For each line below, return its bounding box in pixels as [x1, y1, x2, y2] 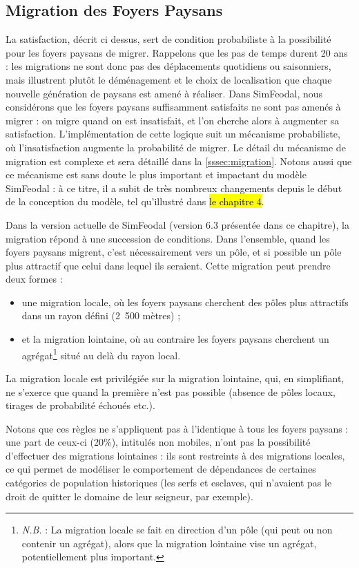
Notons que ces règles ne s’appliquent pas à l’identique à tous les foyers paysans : [6, 421, 349, 435]
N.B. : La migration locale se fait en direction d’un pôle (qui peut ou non [21, 522, 333, 537]
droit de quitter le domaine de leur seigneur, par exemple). [6, 489, 253, 503]
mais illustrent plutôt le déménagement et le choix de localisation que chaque [6, 72, 332, 86]
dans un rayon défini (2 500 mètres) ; [21, 308, 181, 323]
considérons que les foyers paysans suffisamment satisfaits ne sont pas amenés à [6, 100, 341, 114]
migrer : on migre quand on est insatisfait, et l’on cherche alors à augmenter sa [6, 113, 340, 127]
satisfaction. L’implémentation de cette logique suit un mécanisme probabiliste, [6, 126, 340, 141]
